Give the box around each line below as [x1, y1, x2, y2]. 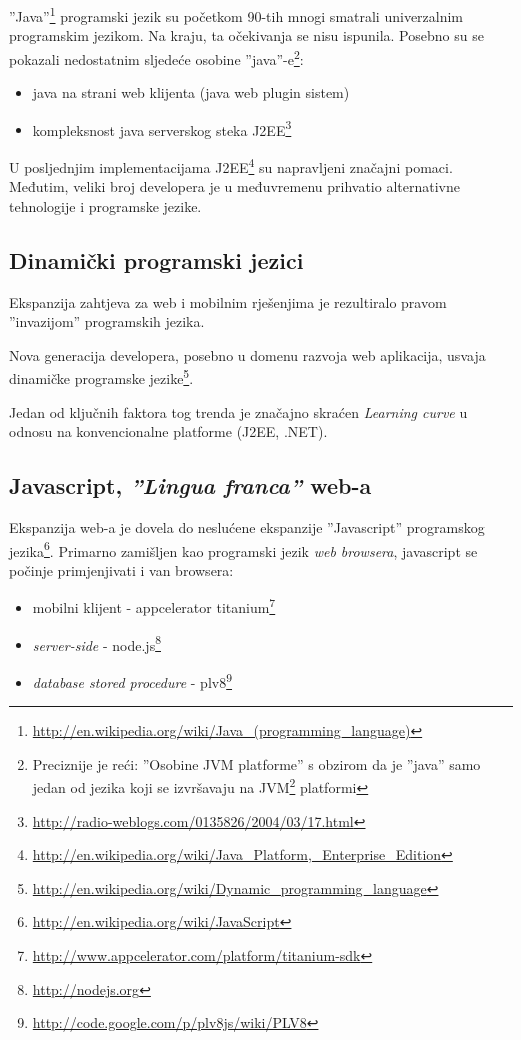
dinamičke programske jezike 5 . [9, 365, 194, 389]
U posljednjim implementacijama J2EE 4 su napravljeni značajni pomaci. [9, 153, 453, 177]
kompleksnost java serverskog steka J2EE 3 [32, 116, 292, 140]
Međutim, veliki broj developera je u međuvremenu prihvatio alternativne [9, 176, 460, 197]
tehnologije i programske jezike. [9, 195, 202, 216]
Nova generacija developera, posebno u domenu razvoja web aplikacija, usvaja [9, 344, 486, 365]
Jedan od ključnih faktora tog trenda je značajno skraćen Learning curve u [9, 401, 468, 422]
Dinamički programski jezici [9, 244, 304, 275]
